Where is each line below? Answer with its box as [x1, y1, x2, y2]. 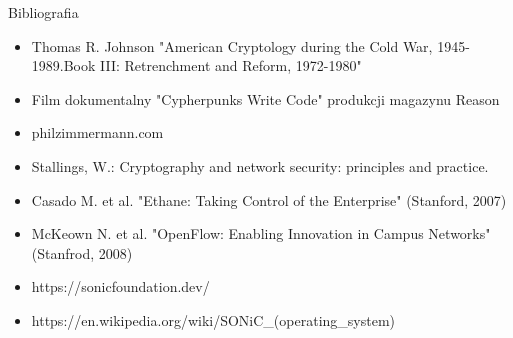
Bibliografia [8, 2, 79, 22]
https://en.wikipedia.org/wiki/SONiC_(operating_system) [31, 309, 395, 330]
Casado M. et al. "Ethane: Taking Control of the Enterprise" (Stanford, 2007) [31, 189, 507, 210]
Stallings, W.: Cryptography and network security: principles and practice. [31, 155, 489, 176]
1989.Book [31, 55, 96, 76]
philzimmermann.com [31, 122, 164, 143]
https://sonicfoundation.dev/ [31, 276, 210, 297]
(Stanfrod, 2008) [31, 242, 133, 263]
